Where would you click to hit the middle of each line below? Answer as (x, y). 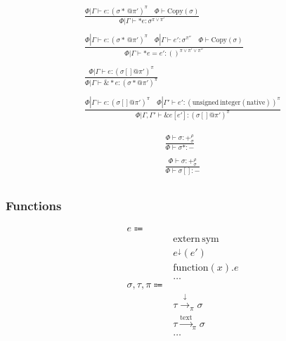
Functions (34, 205)
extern (187, 239)
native (256, 102)
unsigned (206, 102)
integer (230, 102)
